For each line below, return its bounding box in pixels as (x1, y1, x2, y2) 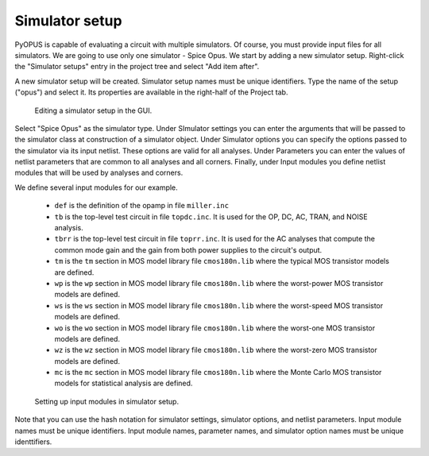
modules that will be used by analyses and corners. (14, 168, 184, 178)
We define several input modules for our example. (14, 183, 178, 192)
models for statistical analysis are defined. (54, 378, 193, 388)
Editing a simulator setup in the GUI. (34, 106, 153, 115)
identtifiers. (14, 437, 52, 446)
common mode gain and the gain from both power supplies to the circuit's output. (54, 245, 323, 254)
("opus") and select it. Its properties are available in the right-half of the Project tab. (14, 87, 288, 97)
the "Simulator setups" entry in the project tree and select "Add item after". (14, 62, 260, 71)
